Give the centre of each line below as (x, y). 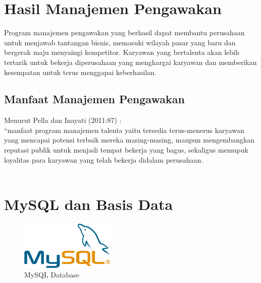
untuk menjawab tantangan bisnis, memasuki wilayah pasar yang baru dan (120, 42)
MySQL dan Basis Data (89, 204)
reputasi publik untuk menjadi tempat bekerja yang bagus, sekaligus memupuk (126, 150)
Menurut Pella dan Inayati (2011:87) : (63, 120)
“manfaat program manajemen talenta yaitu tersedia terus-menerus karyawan (124, 130)
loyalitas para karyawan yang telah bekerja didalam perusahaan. (104, 159)
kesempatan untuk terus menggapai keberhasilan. (80, 72)
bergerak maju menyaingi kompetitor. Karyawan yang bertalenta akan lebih (122, 52)
